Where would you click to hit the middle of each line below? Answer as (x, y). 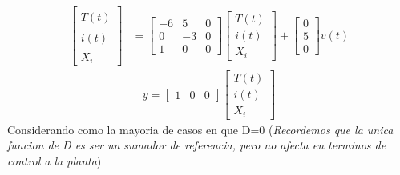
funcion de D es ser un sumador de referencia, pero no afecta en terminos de (197, 145)
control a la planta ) (55, 161)
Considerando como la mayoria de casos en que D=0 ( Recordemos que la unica (200, 129)
